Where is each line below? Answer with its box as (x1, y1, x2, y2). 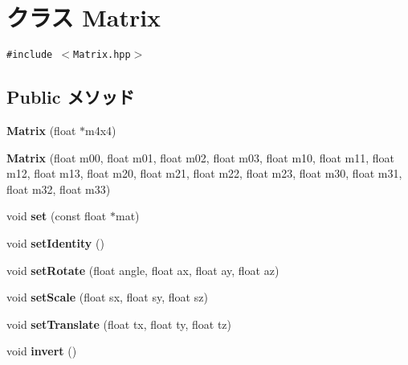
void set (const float (6, 207, 107, 224)
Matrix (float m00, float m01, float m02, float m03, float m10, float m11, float (6, 149, 394, 166)
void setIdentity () (6, 234, 104, 251)
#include (6, 49, 53, 61)
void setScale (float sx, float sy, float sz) (6, 289, 208, 306)
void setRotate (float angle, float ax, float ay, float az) (6, 261, 279, 278)
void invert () (6, 342, 77, 359)
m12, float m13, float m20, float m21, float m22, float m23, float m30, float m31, (6, 165, 402, 182)
